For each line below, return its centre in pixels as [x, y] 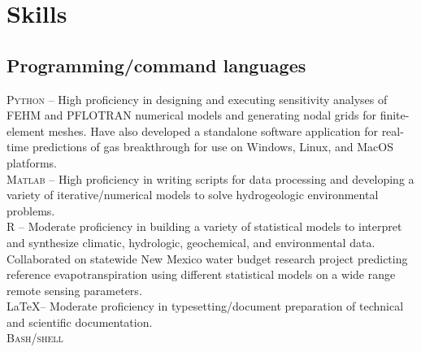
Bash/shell [35, 338]
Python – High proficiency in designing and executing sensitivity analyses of [197, 99]
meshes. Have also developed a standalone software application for [213, 130]
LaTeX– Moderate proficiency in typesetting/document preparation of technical [205, 306]
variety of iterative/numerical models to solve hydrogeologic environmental [193, 195]
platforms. [32, 162]
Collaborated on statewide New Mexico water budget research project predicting [207, 258]
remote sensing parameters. [74, 290]
